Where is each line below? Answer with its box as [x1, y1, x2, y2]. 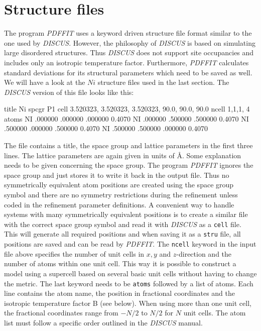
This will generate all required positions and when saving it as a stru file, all [4, 229, 241, 239]
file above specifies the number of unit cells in [4, 248, 145, 259]
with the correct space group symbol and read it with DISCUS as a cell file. [4, 218, 241, 229]
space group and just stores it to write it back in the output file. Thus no [4, 169, 229, 180]
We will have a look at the [4, 77, 85, 87]
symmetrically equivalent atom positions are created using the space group [4, 179, 234, 190]
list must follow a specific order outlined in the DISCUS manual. [4, 317, 203, 327]
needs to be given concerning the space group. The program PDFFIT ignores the [4, 160, 253, 170]
